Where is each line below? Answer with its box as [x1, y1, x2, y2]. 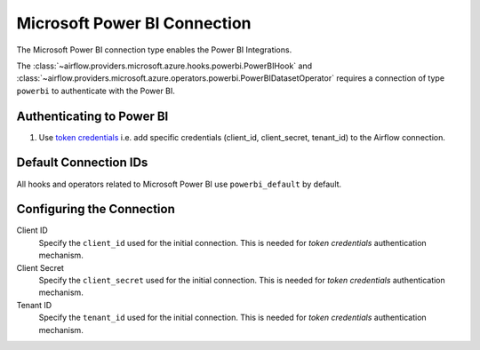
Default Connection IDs [16, 155, 148, 171]
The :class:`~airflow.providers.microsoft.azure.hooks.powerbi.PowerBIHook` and [16, 60, 313, 71]
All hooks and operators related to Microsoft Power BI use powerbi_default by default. [16, 179, 342, 189]
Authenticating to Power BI [16, 108, 169, 123]
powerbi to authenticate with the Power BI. [16, 85, 175, 96]
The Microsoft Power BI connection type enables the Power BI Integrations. [16, 44, 292, 55]
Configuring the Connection [16, 202, 175, 217]
